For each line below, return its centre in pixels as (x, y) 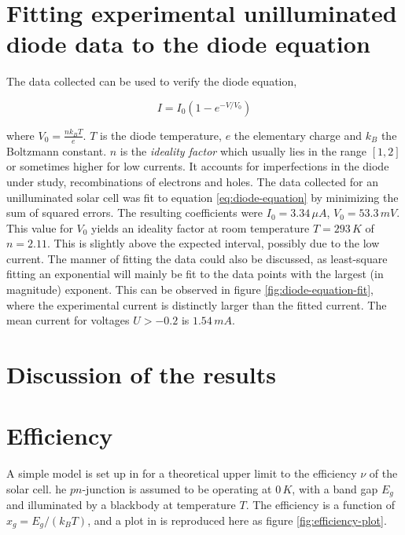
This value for (40, 227)
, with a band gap (335, 488)
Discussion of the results (141, 374)
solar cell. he (37, 488)
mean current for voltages (68, 320)
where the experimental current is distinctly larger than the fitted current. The (197, 304)
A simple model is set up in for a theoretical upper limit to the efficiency (182, 473)
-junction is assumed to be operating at (177, 488)
